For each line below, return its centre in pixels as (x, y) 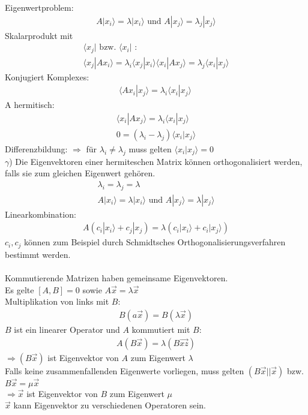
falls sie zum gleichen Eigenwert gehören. (80, 173)
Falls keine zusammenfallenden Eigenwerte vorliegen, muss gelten (125, 370)
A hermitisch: (30, 105)
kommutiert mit (161, 329)
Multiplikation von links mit (57, 301)
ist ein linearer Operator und (67, 329)
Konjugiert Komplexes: (47, 76)
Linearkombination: (41, 214)
